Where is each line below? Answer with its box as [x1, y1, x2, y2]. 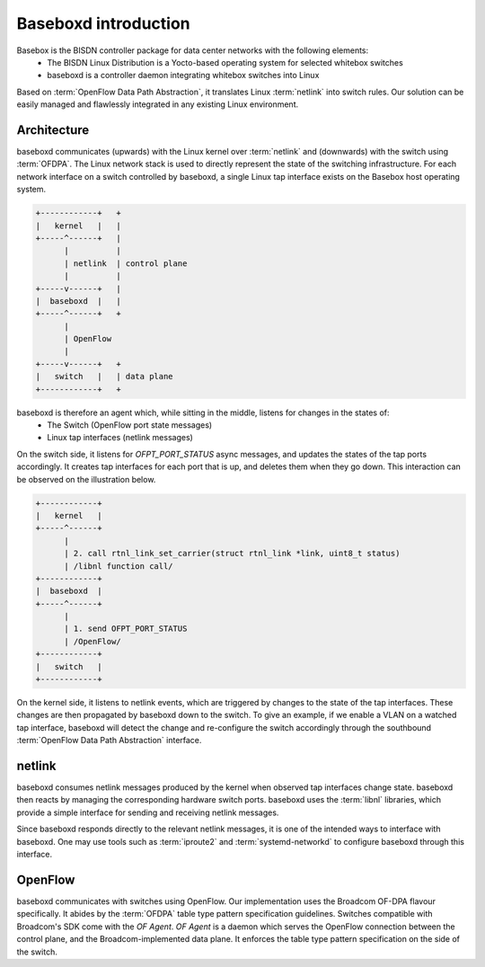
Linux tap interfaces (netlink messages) [47, 432, 193, 443]
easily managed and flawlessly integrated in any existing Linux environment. [16, 99, 299, 110]
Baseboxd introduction [16, 13, 190, 33]
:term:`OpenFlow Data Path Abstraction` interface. [16, 735, 202, 746]
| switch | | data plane [35, 371, 174, 382]
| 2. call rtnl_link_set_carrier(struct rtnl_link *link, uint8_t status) [64, 548, 401, 559]
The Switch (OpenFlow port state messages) [47, 420, 213, 430]
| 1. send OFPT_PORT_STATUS [64, 624, 188, 634]
